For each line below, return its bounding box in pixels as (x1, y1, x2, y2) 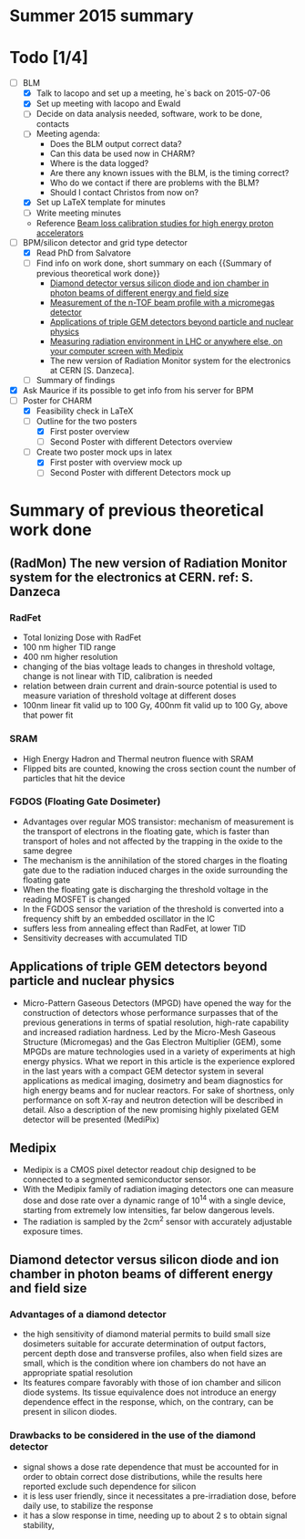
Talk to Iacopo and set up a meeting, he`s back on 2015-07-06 (36, 88, 271, 99)
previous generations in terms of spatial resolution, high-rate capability (22, 1017, 290, 1028)
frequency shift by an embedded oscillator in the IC (22, 913, 216, 924)
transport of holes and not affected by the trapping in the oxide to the (22, 835, 283, 846)
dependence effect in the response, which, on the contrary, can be (22, 1397, 274, 1408)
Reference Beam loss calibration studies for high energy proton (36, 217, 274, 228)
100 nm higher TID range (22, 642, 117, 653)
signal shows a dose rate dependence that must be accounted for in (22, 1461, 280, 1472)
